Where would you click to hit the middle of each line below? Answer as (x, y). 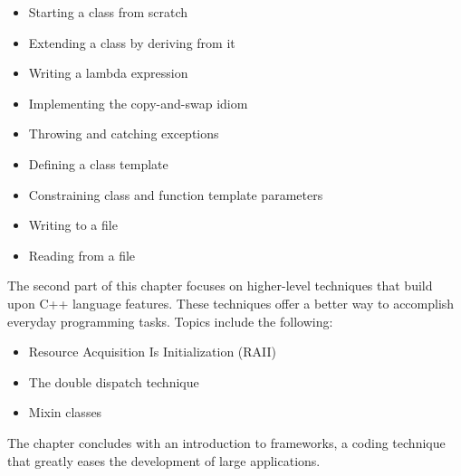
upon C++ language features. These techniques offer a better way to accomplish (231, 303)
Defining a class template (98, 163)
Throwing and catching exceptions (124, 133)
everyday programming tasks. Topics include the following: (170, 321)
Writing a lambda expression (108, 73)
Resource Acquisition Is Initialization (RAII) (153, 352)
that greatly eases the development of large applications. (164, 460)
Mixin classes (65, 412)
